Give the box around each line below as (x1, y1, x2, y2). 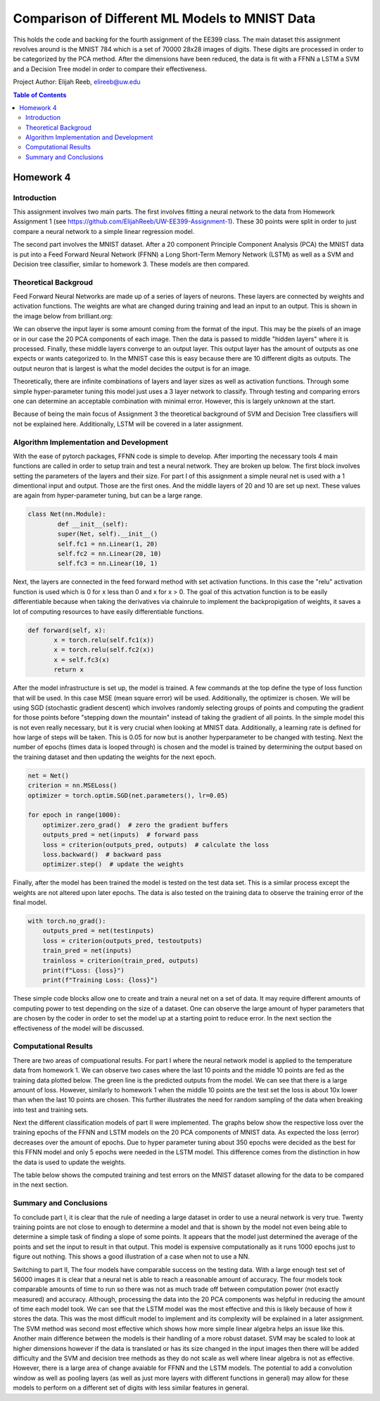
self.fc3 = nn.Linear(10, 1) (57, 560, 158, 567)
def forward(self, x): (27, 626, 106, 634)
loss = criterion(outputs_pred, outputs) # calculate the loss (42, 841, 270, 848)
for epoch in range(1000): (27, 811, 121, 819)
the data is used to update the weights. (13, 1158, 126, 1166)
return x (53, 666, 84, 674)
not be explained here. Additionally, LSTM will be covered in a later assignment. (13, 419, 243, 428)
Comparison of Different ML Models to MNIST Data (13, 11, 316, 26)
